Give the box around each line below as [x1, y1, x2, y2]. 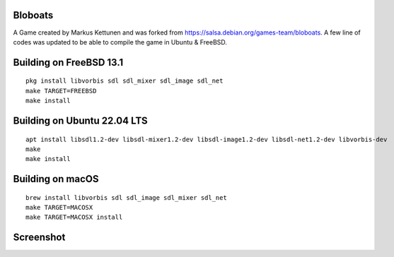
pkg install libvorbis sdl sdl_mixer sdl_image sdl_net [25, 77, 224, 85]
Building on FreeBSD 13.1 [13, 56, 124, 68]
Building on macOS [13, 173, 99, 185]
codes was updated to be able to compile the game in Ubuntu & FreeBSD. [13, 37, 228, 46]
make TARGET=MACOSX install [25, 213, 123, 222]
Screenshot [13, 232, 66, 244]
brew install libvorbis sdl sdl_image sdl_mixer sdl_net [25, 193, 228, 201]
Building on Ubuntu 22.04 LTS [13, 114, 148, 126]
